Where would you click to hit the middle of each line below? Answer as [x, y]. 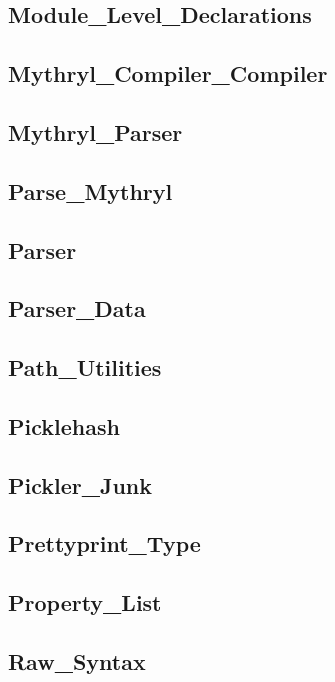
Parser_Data [77, 308]
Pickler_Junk [80, 484]
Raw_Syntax [77, 660]
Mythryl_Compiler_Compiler [168, 73]
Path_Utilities [85, 367]
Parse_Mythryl [90, 190]
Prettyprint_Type [104, 543]
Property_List [85, 602]
